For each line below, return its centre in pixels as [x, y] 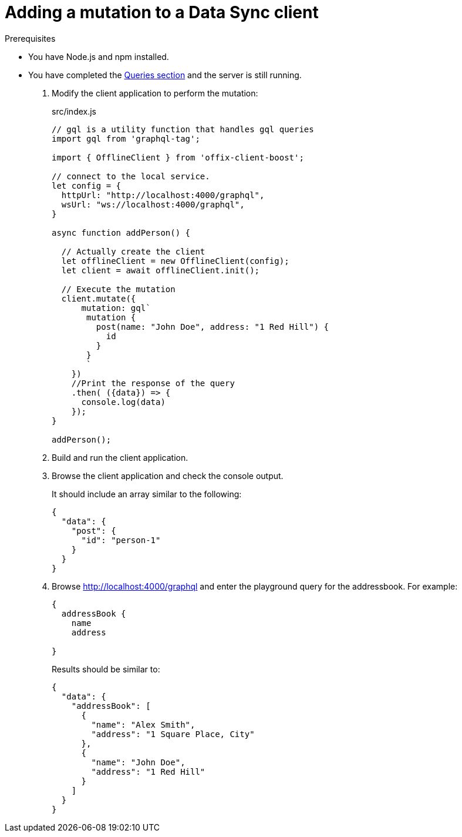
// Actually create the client [133, 251]
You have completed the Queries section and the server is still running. [165, 75]
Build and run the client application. [120, 457]
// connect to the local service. [131, 176]
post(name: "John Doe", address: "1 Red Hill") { [213, 327]
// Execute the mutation [118, 289]
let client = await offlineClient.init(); [161, 270]
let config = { [87, 185]
